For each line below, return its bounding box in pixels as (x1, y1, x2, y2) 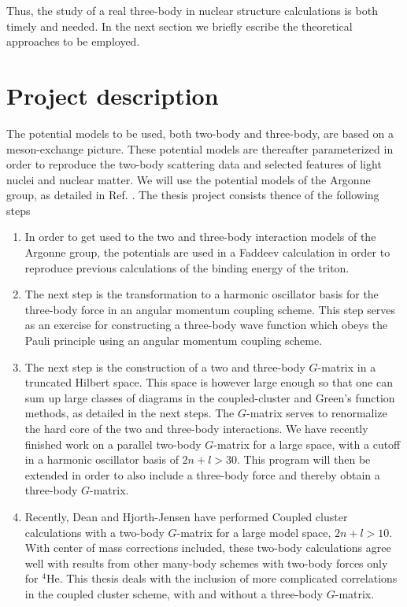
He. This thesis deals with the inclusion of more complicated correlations (46, 570, 398, 587)
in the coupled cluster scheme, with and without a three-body (24, 585, 324, 601)
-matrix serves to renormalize (246, 405, 387, 421)
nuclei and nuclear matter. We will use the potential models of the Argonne (6, 171, 371, 187)
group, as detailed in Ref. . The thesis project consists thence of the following (6, 187, 379, 203)
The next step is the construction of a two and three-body (24, 358, 305, 375)
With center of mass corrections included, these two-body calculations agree (24, 539, 391, 556)
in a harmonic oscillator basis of (24, 451, 179, 468)
